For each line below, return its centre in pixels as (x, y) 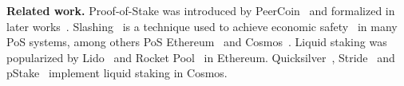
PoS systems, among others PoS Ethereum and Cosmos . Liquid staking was (197, 42)
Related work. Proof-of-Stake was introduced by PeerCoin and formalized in (201, 10)
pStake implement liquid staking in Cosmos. (117, 73)
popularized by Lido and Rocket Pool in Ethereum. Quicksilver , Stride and (201, 57)
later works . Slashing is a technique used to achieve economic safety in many (202, 26)
